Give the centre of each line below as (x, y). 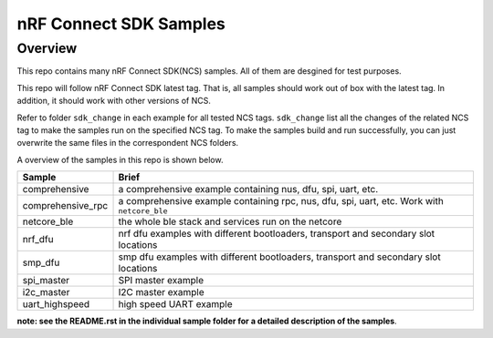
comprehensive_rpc (65, 205)
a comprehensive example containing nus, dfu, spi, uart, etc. (248, 189)
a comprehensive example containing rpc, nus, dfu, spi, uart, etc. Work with (281, 201)
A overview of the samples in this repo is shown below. (120, 159)
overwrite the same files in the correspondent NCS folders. (128, 143)
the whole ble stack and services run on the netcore (230, 221)
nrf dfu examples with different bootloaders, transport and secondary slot (277, 234)
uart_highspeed (56, 304)
